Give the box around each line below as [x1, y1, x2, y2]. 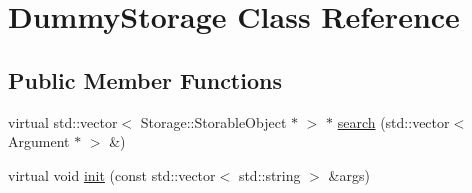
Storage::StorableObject [140, 111, 287, 132]
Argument [8, 131, 70, 152]
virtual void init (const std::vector [8, 164, 216, 185]
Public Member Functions [8, 64, 282, 95]
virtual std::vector [8, 111, 118, 132]
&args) [328, 164, 370, 185]
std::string [238, 164, 301, 185]
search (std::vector [337, 111, 450, 132]
